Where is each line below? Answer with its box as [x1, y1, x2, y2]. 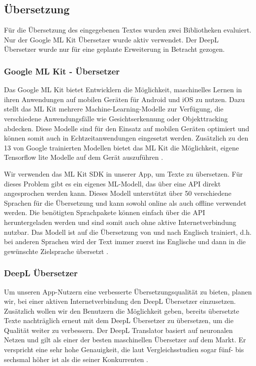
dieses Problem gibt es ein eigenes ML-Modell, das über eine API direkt [4, 178, 221, 188]
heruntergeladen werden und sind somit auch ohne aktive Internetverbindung [4, 217, 236, 227]
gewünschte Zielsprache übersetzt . [4, 246, 108, 256]
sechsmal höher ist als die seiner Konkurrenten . [4, 354, 148, 364]
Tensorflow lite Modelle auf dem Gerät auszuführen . [4, 152, 163, 162]
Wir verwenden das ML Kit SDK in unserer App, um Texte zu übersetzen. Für [4, 168, 243, 179]
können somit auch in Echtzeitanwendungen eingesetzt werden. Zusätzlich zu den [4, 133, 249, 143]
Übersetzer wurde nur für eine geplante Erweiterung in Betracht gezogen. [4, 44, 225, 54]
